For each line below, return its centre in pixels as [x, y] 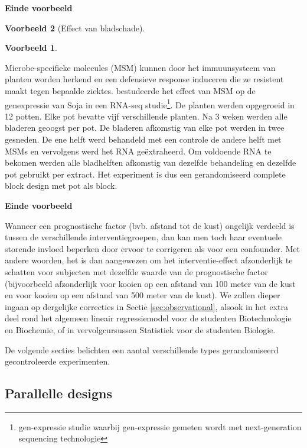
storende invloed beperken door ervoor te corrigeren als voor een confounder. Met [152, 248]
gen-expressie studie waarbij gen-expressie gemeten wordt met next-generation [160, 426]
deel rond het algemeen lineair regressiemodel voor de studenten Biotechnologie [148, 318]
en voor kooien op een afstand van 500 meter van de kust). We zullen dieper [143, 295]
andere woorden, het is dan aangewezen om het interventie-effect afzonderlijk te [149, 260]
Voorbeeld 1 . [31, 48]
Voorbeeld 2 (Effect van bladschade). [75, 28]
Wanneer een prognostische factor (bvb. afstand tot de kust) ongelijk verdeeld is [150, 225]
